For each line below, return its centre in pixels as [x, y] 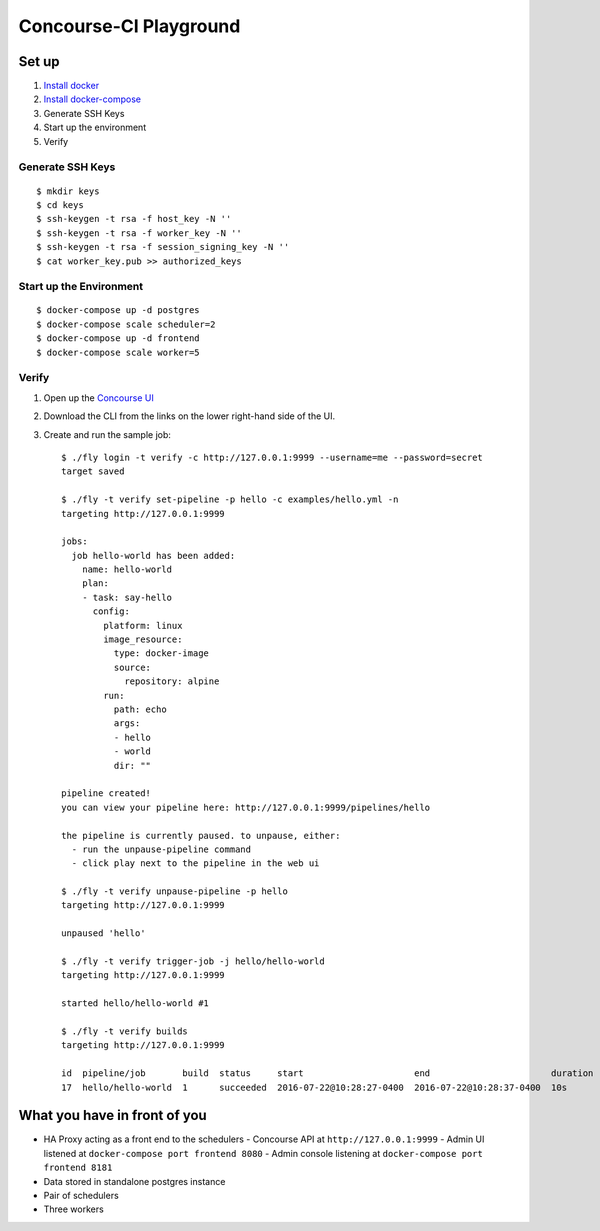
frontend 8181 [78, 1168]
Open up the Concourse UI [98, 397]
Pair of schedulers [81, 1196]
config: [111, 611]
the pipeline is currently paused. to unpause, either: [201, 835]
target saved [93, 471]
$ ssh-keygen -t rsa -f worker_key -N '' [139, 233]
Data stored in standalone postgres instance [134, 1181]
